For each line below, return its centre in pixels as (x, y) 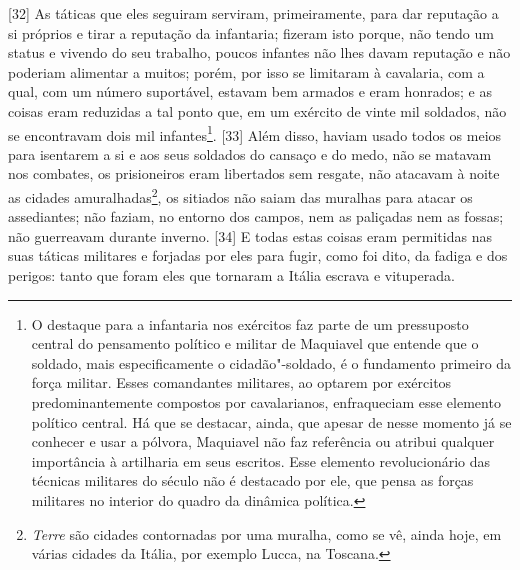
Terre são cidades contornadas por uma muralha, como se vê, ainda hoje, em (266, 533)
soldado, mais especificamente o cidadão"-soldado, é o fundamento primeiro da (271, 362)
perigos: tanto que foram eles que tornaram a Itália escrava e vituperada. (231, 275)
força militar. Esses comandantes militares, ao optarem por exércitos (241, 382)
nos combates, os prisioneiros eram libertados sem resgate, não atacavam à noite (254, 173)
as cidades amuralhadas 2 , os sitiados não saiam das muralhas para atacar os (240, 195)
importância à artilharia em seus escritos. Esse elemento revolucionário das (261, 460)
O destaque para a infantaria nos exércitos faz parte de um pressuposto (250, 323)
